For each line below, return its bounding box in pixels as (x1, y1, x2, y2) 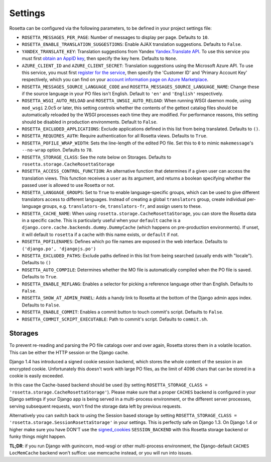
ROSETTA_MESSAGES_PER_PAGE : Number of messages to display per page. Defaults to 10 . (22, 34, 209, 40)
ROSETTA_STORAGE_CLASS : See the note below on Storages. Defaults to (22, 154, 172, 160)
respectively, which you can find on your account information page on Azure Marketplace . (22, 76, 209, 83)
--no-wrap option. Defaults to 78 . (22, 147, 93, 153)
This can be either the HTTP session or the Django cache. (9, 349, 129, 355)
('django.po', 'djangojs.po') (22, 246, 96, 252)
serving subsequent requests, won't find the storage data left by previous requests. (9, 403, 182, 409)
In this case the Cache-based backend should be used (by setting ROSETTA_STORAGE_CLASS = (9, 382, 208, 388)
